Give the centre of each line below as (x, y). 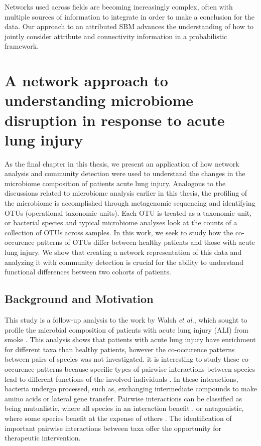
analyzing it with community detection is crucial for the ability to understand (124, 262)
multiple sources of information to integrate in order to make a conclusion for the (129, 16)
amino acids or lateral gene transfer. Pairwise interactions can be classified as (123, 398)
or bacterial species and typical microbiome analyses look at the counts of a (121, 222)
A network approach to (86, 81)
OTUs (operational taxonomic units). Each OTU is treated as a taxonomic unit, (128, 212)
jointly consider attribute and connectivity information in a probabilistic (116, 36)
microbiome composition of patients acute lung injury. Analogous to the (115, 183)
